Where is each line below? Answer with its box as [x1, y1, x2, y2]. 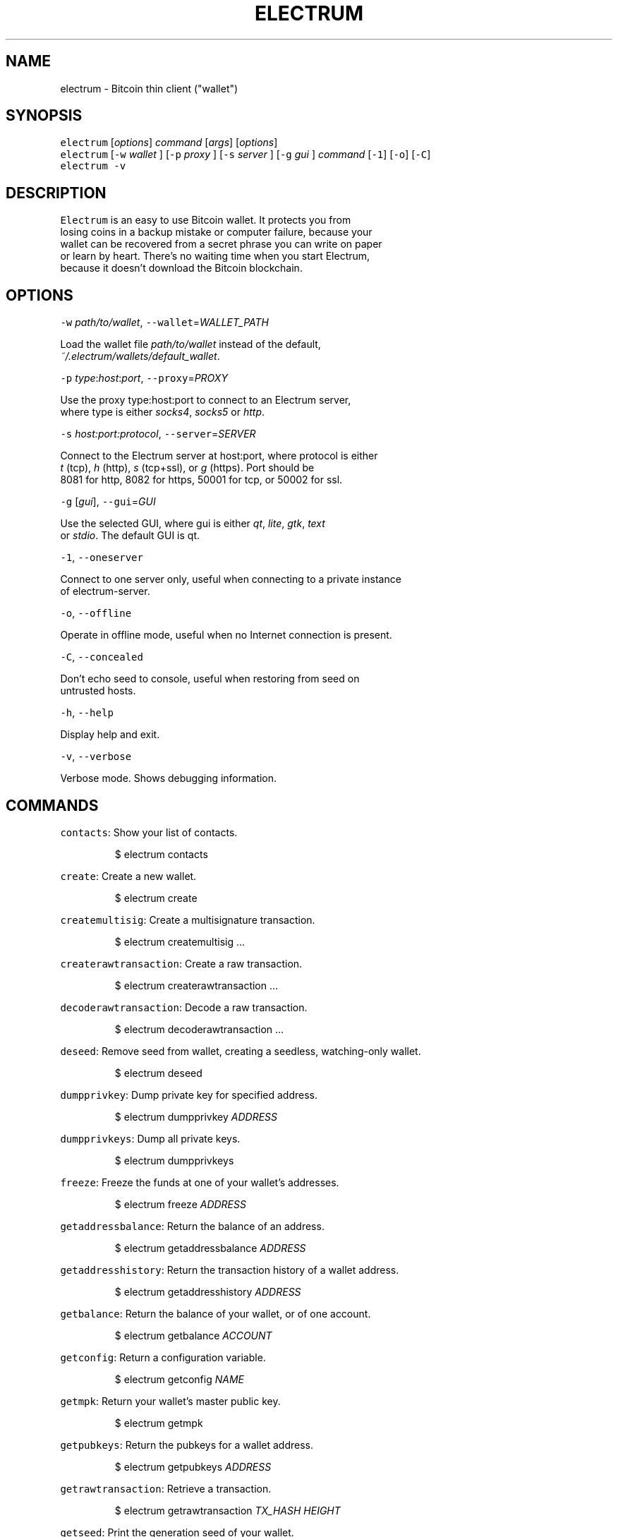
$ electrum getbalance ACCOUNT [114, 1329, 272, 1342]
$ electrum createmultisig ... [114, 935, 246, 948]
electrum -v [60, 160, 126, 172]
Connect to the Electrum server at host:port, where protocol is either [60, 450, 378, 462]
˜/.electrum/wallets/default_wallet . [60, 350, 220, 363]
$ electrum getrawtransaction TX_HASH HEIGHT [114, 1504, 341, 1517]
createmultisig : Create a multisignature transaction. [60, 913, 315, 926]
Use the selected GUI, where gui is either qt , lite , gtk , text [60, 517, 325, 530]
